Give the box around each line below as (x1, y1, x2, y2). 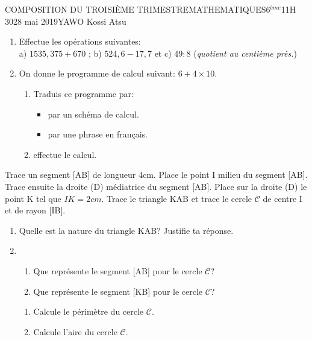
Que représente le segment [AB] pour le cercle (33, 264, 202, 277)
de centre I (263, 192, 302, 204)
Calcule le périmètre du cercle (33, 305, 144, 318)
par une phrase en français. (48, 128, 148, 140)
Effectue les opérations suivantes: (19, 35, 141, 48)
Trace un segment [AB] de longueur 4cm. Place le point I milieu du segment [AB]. (5, 168, 308, 181)
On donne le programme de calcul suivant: (19, 67, 175, 80)
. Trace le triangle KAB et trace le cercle (101, 192, 252, 204)
